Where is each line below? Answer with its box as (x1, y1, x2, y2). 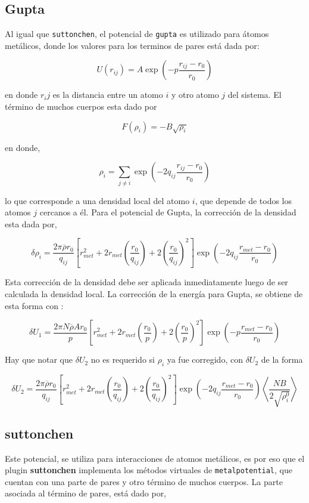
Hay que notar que (5, 353, 73, 366)
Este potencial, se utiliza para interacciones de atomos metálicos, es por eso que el (5, 452, 305, 464)
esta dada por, (5, 217, 57, 230)
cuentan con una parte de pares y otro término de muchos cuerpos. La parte (5, 475, 283, 487)
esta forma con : (5, 299, 64, 311)
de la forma (261, 353, 303, 366)
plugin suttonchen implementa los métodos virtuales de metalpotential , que (5, 464, 292, 476)
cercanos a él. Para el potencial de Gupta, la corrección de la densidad (39, 206, 296, 218)
